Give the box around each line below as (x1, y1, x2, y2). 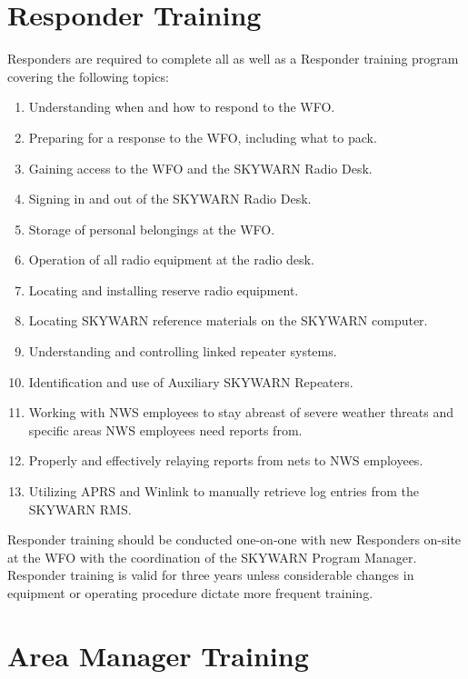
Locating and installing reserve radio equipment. (28, 280, 299, 299)
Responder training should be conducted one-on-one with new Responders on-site (7, 530, 462, 549)
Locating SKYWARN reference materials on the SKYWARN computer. (28, 311, 428, 330)
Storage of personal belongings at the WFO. (28, 219, 275, 238)
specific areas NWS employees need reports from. (28, 420, 303, 439)
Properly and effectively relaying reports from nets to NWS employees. (28, 451, 423, 470)
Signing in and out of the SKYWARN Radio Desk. (28, 189, 312, 208)
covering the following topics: (7, 66, 169, 85)
